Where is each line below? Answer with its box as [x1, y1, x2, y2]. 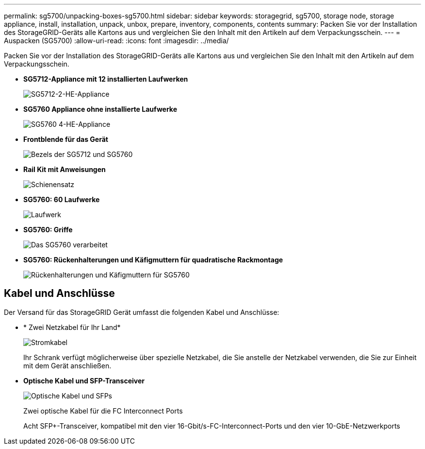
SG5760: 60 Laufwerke [23, 195, 100, 204]
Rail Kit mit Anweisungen [23, 165, 106, 173]
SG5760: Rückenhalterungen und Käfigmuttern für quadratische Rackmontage [23, 256, 283, 264]
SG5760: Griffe [23, 225, 73, 234]
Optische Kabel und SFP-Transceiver [23, 376, 145, 385]
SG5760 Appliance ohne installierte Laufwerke [23, 105, 177, 113]
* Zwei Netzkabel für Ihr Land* [23, 323, 121, 331]
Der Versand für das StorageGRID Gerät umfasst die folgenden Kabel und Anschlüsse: [4, 308, 279, 316]
